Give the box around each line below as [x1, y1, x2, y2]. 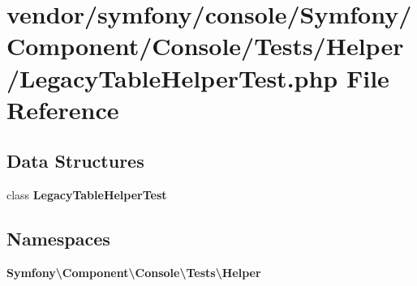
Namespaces [6, 226, 110, 251]
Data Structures [6, 148, 144, 173]
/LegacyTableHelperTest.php [6, 61, 338, 94]
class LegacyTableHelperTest [6, 186, 167, 203]
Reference [6, 92, 119, 126]
